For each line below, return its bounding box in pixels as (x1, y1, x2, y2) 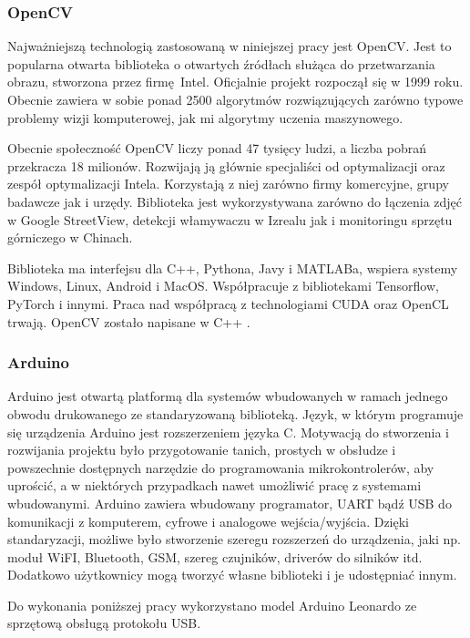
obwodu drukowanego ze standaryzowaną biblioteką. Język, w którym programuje (7, 404, 464, 423)
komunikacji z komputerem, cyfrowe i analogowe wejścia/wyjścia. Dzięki (7, 511, 409, 530)
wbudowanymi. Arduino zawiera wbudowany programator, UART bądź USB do (7, 493, 452, 512)
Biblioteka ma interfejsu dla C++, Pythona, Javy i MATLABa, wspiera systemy (7, 258, 458, 277)
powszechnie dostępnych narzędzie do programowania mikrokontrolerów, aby (7, 458, 434, 477)
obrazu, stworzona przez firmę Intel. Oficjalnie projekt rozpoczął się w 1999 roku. (7, 72, 464, 91)
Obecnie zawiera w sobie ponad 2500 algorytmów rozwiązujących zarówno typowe (7, 90, 464, 108)
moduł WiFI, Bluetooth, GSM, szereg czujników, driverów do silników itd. (7, 547, 423, 566)
